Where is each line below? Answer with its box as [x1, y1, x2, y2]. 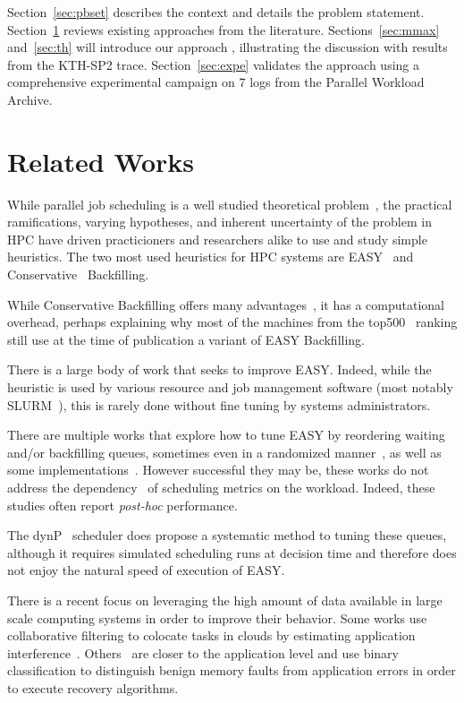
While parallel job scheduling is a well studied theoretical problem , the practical [7, 194, 452, 213]
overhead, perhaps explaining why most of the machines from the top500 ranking [7, 313, 458, 331]
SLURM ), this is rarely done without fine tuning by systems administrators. [7, 395, 431, 414]
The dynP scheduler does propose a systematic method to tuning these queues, [7, 526, 447, 544]
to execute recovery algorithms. [7, 678, 179, 697]
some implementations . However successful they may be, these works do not [7, 460, 429, 479]
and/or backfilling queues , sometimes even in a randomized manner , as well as [7, 442, 442, 461]
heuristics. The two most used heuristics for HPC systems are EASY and [7, 247, 414, 266]
